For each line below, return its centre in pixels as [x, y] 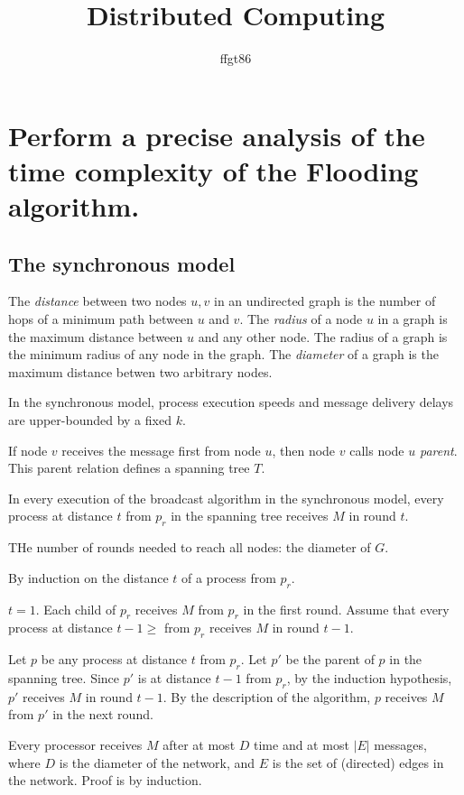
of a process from [229, 577]
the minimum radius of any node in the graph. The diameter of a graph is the [223, 354]
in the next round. [103, 714]
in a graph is [413, 319]
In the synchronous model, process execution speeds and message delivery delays [231, 402]
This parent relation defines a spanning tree [129, 468]
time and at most [302, 744]
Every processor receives [75, 744]
